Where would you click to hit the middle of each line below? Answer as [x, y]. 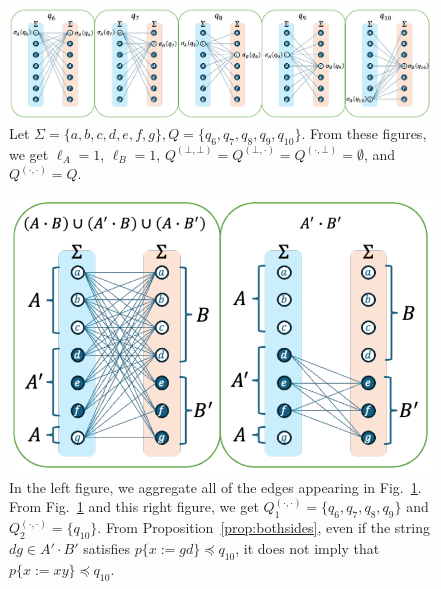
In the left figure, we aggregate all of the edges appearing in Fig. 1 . [215, 486]
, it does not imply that [307, 548]
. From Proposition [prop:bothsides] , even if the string [263, 527]
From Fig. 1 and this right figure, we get [134, 506]
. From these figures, [364, 133]
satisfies [107, 548]
